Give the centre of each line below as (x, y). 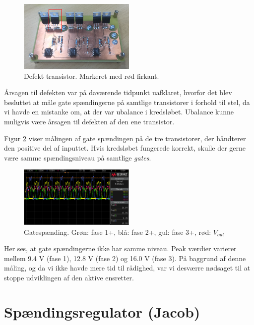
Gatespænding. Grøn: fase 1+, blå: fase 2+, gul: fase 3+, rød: (118, 232)
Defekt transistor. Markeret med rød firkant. (92, 76)
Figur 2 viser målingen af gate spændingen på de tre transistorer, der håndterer (125, 138)
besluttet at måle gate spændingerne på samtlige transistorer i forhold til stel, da (127, 102)
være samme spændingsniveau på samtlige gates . (78, 157)
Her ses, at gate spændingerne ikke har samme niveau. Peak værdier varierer (120, 248)
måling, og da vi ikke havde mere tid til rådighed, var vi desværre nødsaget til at (127, 268)
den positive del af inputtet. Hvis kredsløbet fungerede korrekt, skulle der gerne (125, 148)
